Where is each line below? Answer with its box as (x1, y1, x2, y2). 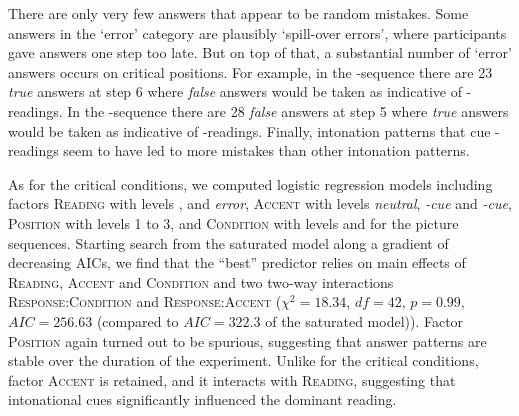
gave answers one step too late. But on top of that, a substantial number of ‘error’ (8, 42, 512, 63)
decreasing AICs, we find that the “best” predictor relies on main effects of (8, 252, 466, 273)
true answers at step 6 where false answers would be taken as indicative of (8, 81, 462, 102)
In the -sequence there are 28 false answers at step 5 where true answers (67, 100, 509, 121)
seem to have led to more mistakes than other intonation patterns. (63, 140, 470, 161)
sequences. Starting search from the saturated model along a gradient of (8, 232, 449, 253)
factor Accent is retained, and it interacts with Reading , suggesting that (8, 369, 456, 390)
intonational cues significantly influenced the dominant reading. (8, 389, 397, 410)
